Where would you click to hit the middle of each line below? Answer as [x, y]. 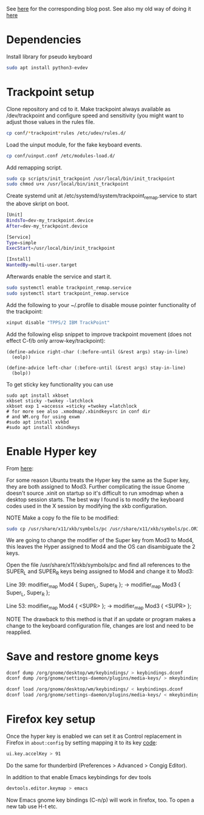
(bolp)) [22, 373]
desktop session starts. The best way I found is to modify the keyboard [95, 499]
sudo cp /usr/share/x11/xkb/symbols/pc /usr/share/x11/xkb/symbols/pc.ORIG [104, 529]
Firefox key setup [51, 719]
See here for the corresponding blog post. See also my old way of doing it [99, 9]
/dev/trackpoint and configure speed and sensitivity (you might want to [95, 115]
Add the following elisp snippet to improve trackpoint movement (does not [99, 334]
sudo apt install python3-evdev [47, 67]
